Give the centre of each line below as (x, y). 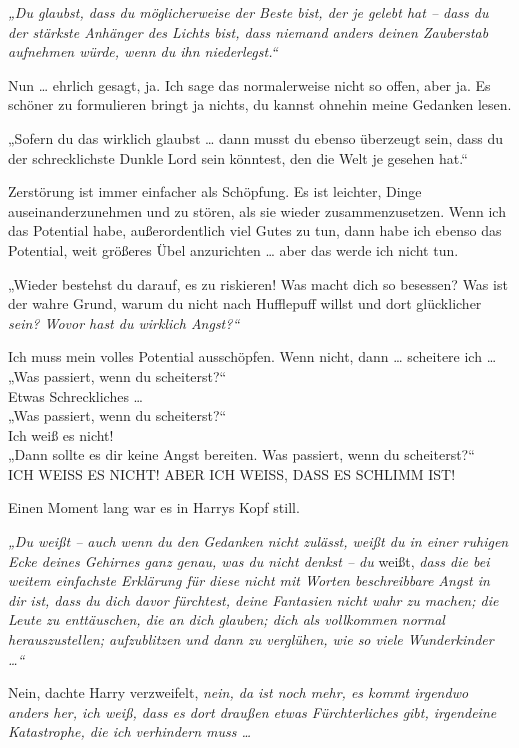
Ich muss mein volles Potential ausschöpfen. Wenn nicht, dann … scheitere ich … (252, 356)
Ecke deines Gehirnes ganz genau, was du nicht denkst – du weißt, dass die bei (249, 560)
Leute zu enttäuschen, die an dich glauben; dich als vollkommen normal (226, 619)
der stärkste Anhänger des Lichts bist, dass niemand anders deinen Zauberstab (248, 31)
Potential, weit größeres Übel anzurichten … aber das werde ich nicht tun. (233, 249)
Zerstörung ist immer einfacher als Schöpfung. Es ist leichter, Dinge (215, 191)
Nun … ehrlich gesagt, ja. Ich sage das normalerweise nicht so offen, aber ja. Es (249, 84)
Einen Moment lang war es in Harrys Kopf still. (154, 507)
